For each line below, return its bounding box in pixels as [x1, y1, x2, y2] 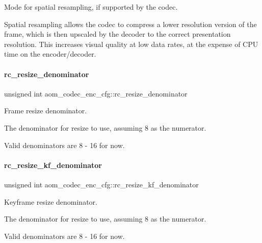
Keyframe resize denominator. [4, 196, 97, 207]
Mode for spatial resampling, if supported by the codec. [4, 2, 178, 12]
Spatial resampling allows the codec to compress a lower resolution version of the [4, 18, 257, 29]
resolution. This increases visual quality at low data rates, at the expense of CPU [4, 38, 258, 49]
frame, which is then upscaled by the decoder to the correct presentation [4, 29, 231, 39]
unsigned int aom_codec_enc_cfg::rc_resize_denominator [4, 88, 188, 99]
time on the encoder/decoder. [4, 48, 96, 59]
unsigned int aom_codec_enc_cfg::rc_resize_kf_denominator [4, 179, 199, 189]
